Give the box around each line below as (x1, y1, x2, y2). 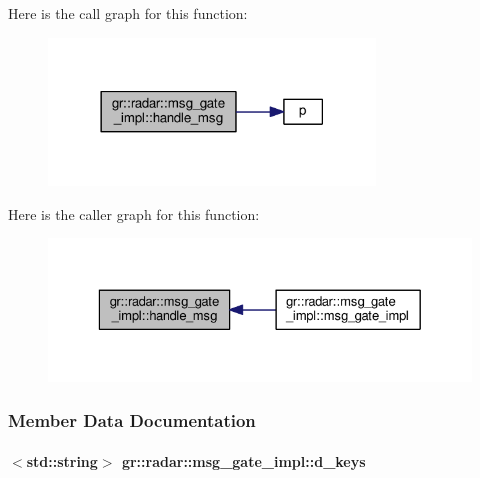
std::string (26, 450, 98, 471)
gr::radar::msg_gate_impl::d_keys (121, 450, 366, 471)
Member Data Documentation (8, 408, 256, 433)
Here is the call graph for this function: (8, 3, 248, 23)
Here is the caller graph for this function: (8, 203, 260, 224)
